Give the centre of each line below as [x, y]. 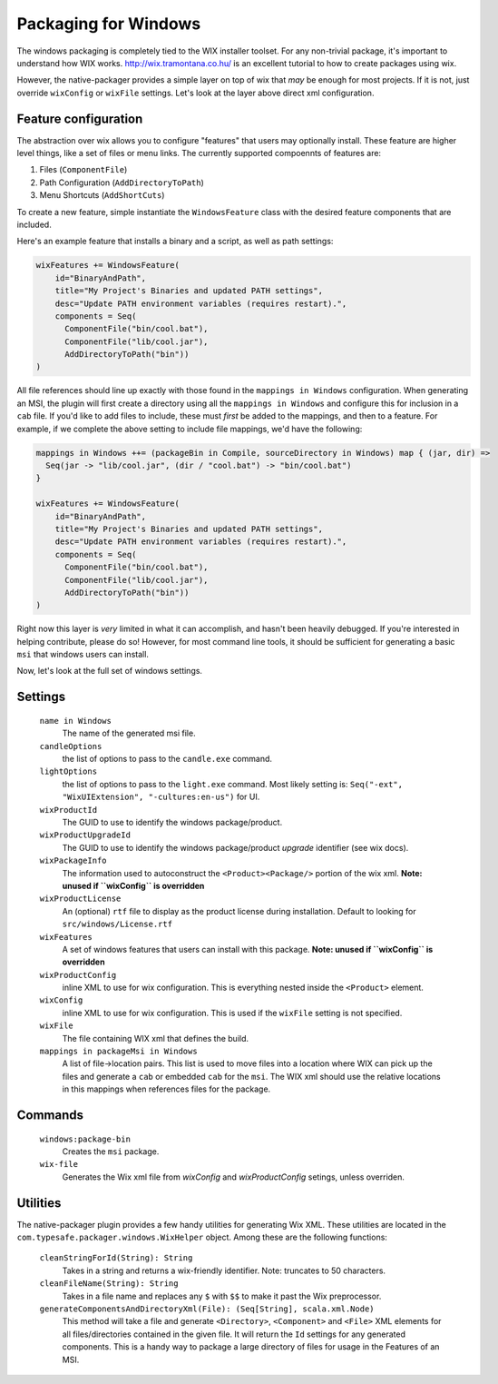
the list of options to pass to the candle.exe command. [167, 759]
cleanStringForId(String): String [116, 1258]
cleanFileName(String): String [109, 1284]
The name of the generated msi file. [129, 733]
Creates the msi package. [111, 1151]
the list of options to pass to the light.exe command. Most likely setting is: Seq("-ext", [233, 784]
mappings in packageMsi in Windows [119, 1052]
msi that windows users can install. [83, 655]
